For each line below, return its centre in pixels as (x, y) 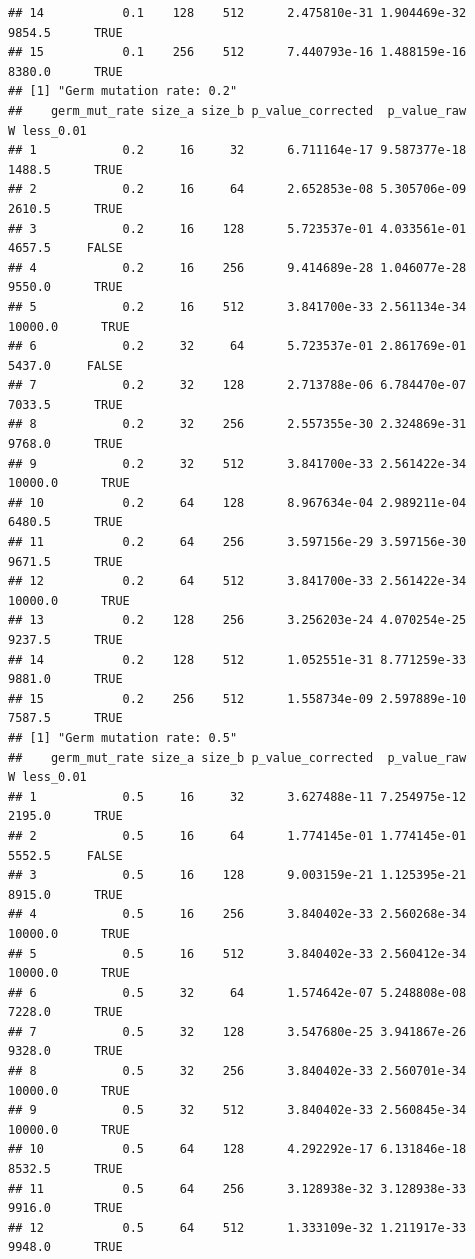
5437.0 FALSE (65, 365)
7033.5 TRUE (65, 404)
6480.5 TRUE (65, 522)
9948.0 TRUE (65, 1247)
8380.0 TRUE (65, 71)
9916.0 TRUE (65, 1208)
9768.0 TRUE (65, 444)
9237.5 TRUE (65, 640)
